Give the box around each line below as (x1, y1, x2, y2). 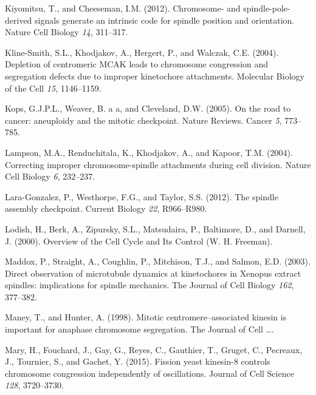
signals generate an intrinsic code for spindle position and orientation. (35, 13, 295, 26)
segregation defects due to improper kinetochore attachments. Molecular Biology (5, 69, 304, 82)
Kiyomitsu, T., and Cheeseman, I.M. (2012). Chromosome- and (5, 2, 241, 14)
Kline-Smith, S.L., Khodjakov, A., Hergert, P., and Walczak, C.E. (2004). (5, 46, 279, 58)
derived (5, 13, 32, 26)
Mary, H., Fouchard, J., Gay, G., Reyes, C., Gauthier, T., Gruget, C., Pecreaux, (5, 343, 303, 356)
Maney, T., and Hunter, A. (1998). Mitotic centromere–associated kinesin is (5, 311, 287, 323)
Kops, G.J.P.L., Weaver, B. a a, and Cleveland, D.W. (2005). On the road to (5, 102, 291, 115)
